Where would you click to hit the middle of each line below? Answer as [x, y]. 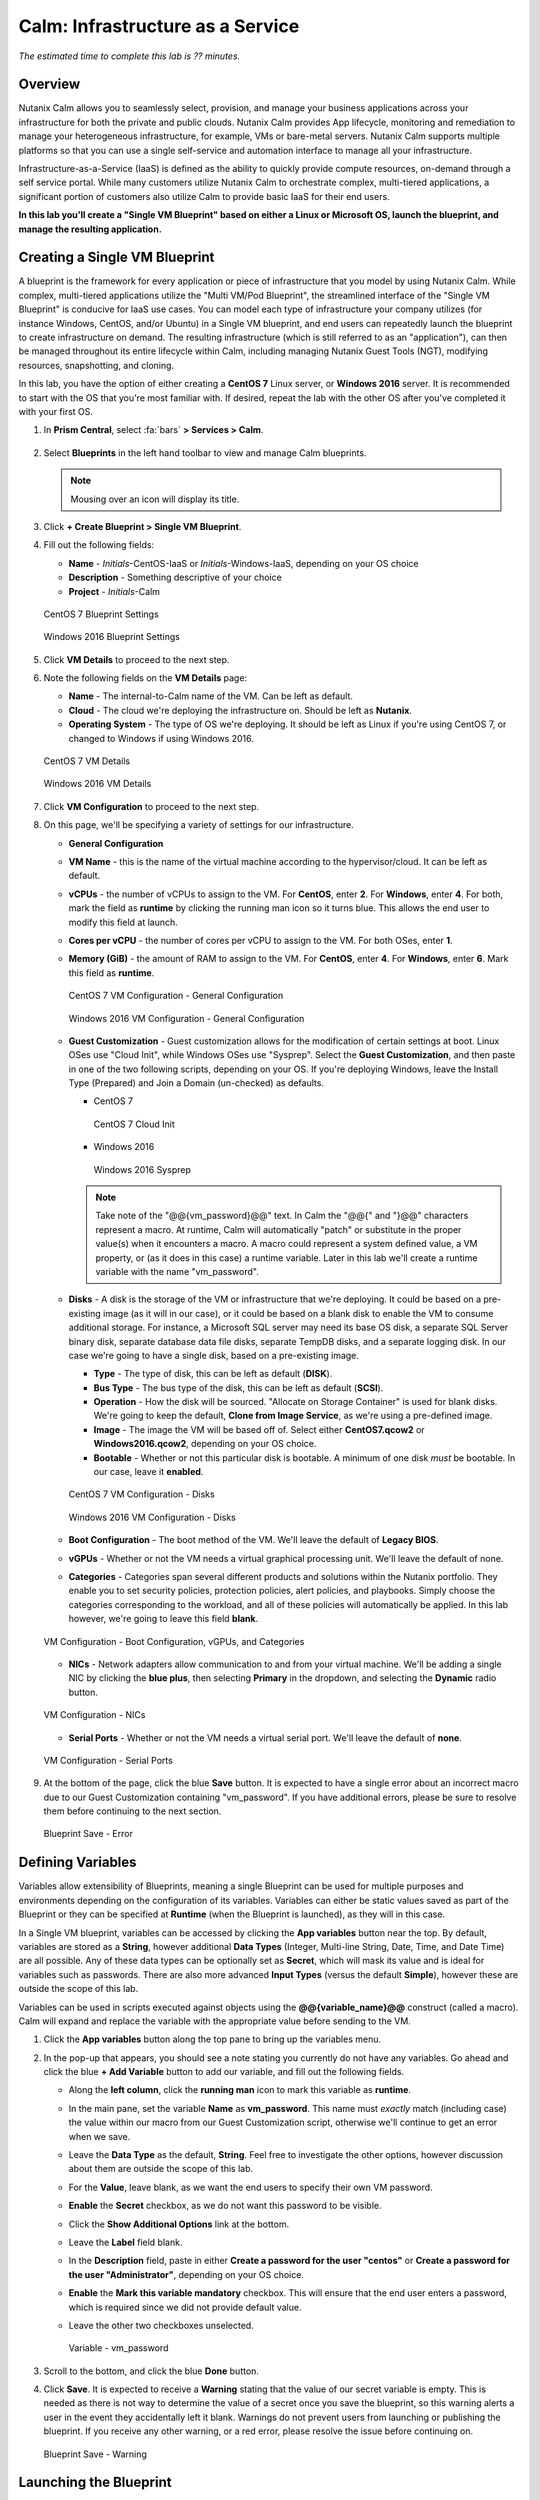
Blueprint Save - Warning [95, 2454]
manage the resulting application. [90, 229]
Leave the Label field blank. [125, 2242]
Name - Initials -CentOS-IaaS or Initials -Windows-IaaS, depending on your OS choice [243, 563]
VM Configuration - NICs [94, 1715]
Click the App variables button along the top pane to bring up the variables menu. [212, 2039]
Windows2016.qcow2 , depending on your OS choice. [205, 1444]
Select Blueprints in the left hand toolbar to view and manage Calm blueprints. [205, 452]
